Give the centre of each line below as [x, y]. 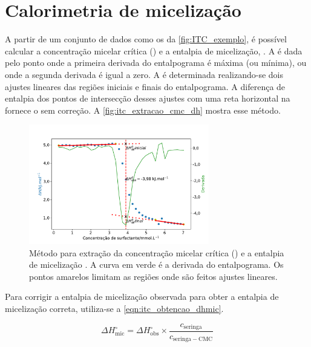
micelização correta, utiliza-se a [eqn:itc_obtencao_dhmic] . [114, 308]
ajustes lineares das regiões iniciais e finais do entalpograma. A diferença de [145, 86]
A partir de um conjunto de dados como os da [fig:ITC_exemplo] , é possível [146, 39]
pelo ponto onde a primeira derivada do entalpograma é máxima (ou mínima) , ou [156, 63]
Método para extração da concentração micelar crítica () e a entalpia [157, 252]
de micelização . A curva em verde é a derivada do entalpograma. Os [156, 264]
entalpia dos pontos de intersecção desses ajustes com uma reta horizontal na [148, 98]
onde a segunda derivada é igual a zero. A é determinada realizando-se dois [144, 74]
